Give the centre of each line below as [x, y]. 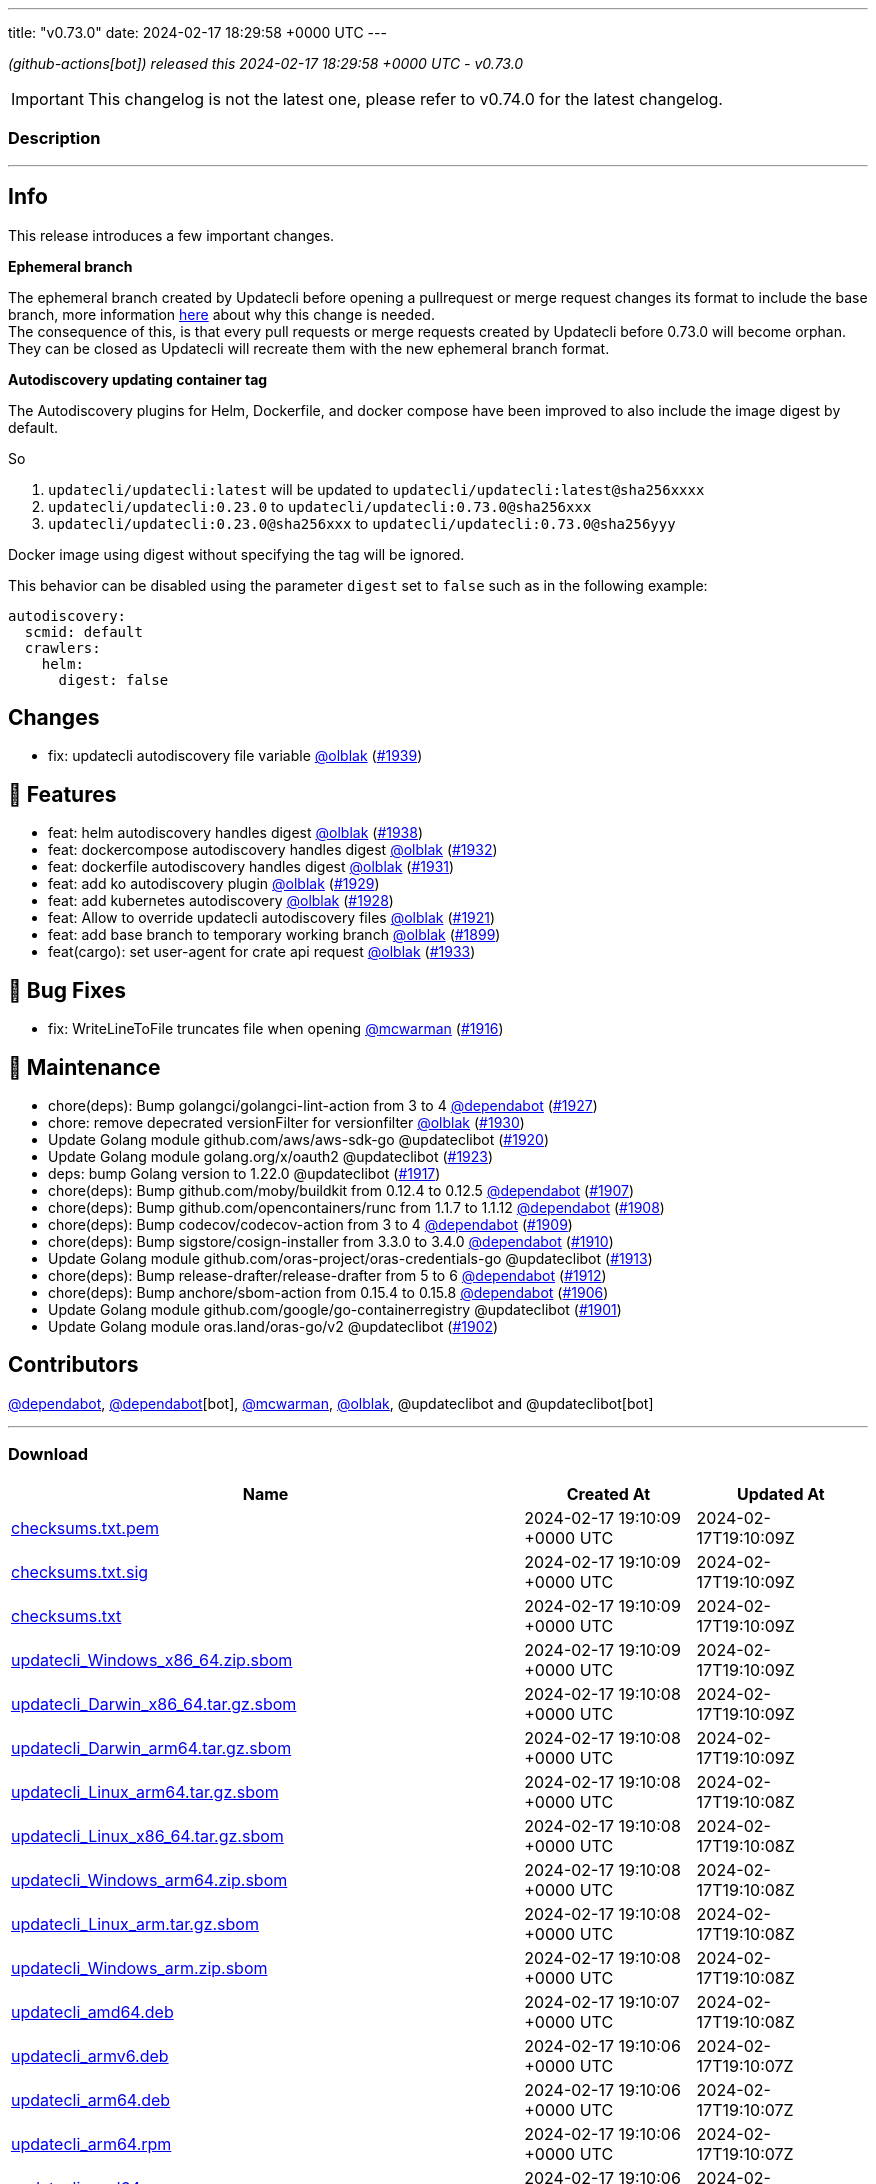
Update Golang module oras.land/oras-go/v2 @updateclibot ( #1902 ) [273, 1326]
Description [54, 138]
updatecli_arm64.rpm [91, 2143]
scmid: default [83, 631]
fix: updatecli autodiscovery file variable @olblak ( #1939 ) [235, 756]
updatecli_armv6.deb [90, 2055]
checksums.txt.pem [85, 1527]
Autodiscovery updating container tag [138, 379]
